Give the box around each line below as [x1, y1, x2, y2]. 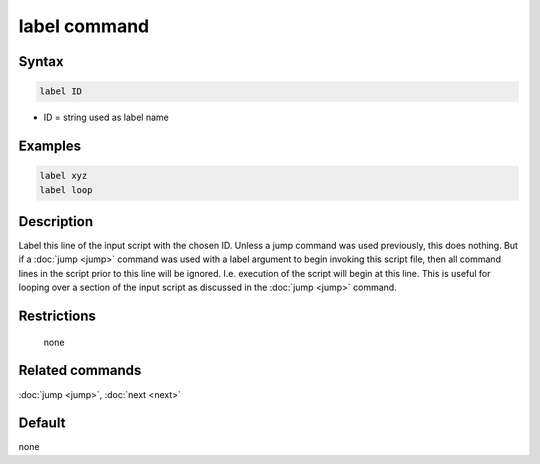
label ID [39, 86, 83, 97]
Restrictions [18, 308, 97, 325]
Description [18, 213, 94, 230]
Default [18, 415, 66, 432]
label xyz [39, 170, 88, 182]
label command [18, 15, 150, 37]
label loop [39, 184, 93, 195]
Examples [18, 137, 82, 154]
